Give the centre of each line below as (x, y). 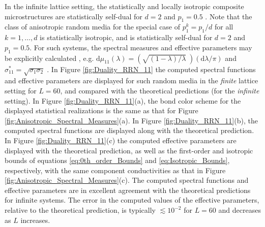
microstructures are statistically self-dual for (73, 16)
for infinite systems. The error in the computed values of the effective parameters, (132, 200)
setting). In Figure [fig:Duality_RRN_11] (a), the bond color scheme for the (123, 100)
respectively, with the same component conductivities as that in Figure (115, 170)
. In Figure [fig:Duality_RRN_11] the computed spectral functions (151, 69)
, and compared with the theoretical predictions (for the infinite (160, 90)
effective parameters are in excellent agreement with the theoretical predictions (128, 190)
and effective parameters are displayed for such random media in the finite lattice (131, 80)
